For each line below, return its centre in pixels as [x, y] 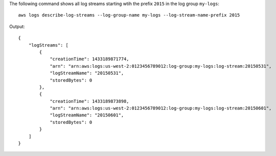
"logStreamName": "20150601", [87, 115]
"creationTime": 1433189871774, [90, 59]
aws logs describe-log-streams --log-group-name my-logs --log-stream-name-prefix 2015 [129, 15]
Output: [17, 26]
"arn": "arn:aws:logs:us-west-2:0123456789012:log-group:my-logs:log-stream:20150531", [161, 66]
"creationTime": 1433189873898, [90, 101]
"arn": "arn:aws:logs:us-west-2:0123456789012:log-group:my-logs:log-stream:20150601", [161, 108]
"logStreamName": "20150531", [87, 73]
